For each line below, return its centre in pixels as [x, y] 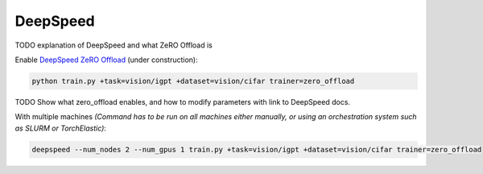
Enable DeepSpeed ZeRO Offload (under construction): [107, 60]
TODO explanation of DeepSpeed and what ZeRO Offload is [114, 45]
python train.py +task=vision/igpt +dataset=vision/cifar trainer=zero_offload [193, 81]
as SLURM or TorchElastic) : [60, 128]
